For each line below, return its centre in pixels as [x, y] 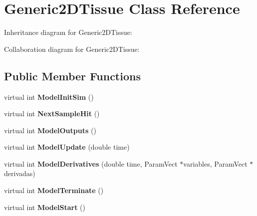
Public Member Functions [72, 76]
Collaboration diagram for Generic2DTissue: [72, 49]
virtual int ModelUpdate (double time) [67, 147]
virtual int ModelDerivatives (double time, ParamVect [91, 163]
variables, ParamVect [215, 163]
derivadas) [20, 173]
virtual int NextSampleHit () [52, 113]
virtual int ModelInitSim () [49, 97]
